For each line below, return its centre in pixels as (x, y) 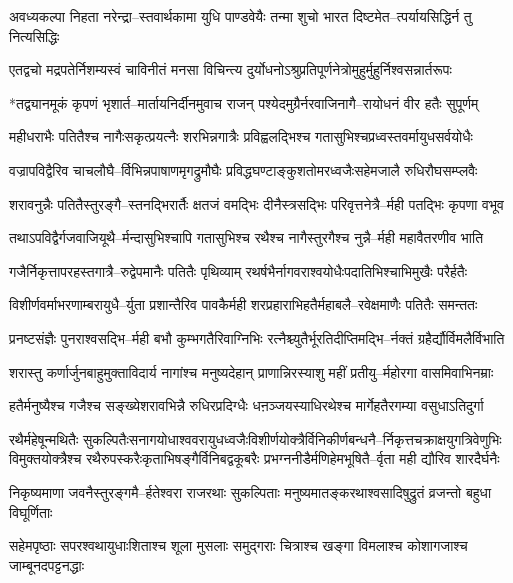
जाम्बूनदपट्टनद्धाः (47, 564)
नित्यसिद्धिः (34, 35)
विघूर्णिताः (31, 511)
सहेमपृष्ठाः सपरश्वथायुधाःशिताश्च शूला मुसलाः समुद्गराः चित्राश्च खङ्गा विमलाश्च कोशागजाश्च (238, 545)
